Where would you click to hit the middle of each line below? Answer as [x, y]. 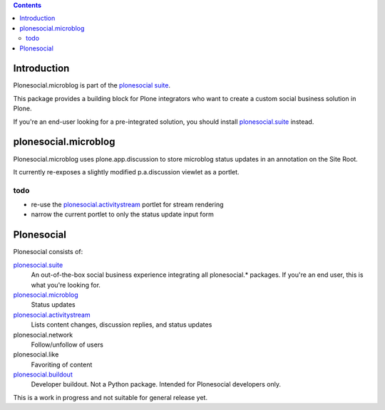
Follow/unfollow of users [67, 345]
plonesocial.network [43, 335]
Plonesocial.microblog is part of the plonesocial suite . [92, 85]
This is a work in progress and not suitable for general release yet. [111, 397]
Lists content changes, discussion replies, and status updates [122, 325]
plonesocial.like [36, 354]
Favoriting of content [62, 364]
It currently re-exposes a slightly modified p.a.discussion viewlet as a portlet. [126, 172]
